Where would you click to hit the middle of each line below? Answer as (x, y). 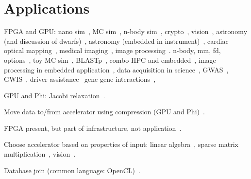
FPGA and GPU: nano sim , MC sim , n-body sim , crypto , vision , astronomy (126, 31)
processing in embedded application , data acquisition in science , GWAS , (116, 69)
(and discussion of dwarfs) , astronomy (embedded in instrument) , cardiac (116, 41)
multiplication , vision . (40, 154)
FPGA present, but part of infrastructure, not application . (93, 128)
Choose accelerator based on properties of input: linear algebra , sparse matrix (121, 144)
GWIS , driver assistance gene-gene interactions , (80, 79)
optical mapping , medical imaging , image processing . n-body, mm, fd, (112, 50)
